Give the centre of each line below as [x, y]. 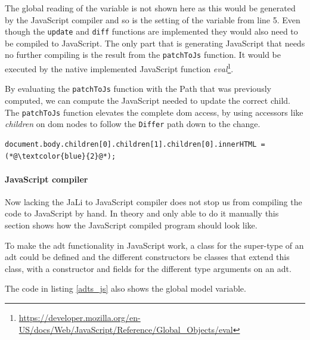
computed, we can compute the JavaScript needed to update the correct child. [148, 100]
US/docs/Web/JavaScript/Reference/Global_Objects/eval [126, 329]
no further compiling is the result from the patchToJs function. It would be [143, 55]
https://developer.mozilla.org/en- [80, 318]
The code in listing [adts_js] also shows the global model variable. [125, 288]
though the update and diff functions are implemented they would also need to [151, 31]
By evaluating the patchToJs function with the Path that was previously [138, 89]
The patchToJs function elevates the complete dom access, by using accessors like [154, 112]
